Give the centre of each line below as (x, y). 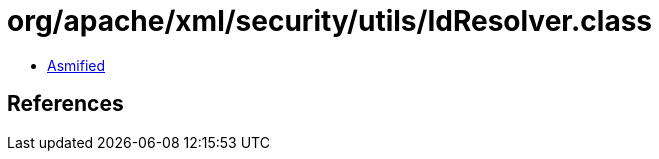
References (65, 104)
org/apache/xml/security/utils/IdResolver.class (330, 21)
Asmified (76, 65)
